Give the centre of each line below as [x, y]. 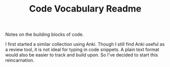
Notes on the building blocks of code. [44, 35]
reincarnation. [20, 60]
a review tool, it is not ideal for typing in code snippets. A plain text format [82, 50]
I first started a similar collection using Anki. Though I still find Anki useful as [85, 44]
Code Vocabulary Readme [85, 9]
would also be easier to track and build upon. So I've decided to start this [82, 55]
